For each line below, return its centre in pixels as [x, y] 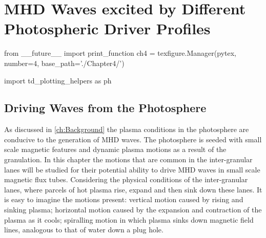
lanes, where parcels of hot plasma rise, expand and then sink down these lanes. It [133, 189]
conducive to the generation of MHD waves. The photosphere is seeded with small [133, 139]
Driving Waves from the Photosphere [105, 108]
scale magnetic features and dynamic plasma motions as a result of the [115, 149]
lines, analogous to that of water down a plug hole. [84, 230]
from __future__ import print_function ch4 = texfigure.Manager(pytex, [120, 53]
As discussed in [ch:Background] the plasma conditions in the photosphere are [127, 129]
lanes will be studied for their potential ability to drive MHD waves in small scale [132, 169]
